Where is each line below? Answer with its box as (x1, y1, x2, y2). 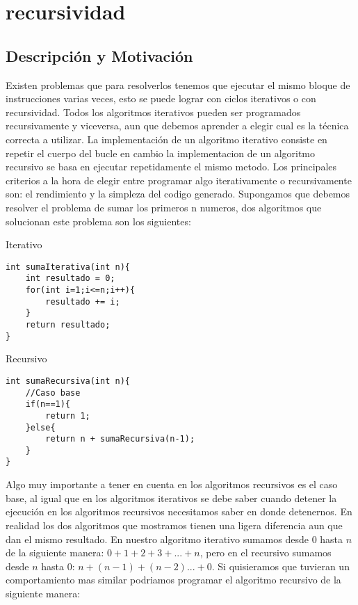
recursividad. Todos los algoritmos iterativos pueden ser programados (6, 104, 301, 119)
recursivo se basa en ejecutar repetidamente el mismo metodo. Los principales (6, 159, 337, 174)
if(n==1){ (25, 399, 71, 410)
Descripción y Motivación (6, 45, 193, 66)
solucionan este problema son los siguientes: (6, 213, 191, 228)
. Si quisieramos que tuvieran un (211, 558, 350, 573)
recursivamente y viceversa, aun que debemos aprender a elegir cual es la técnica (6, 118, 349, 133)
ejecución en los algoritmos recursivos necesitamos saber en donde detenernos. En (6, 504, 352, 519)
